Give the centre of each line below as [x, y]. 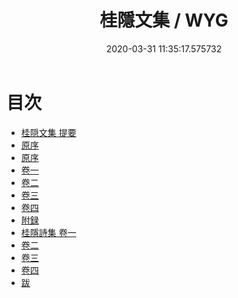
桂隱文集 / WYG [164, 20]
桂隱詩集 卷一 [48, 232]
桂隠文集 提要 [48, 132]
